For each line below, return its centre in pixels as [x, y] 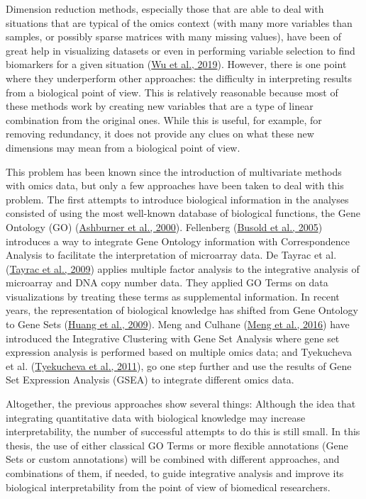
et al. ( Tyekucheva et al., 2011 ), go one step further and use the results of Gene [179, 365]
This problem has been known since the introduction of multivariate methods [174, 171]
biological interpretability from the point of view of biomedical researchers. [168, 487]
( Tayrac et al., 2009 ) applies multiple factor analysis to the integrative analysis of [183, 268]
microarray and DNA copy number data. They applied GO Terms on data [167, 282]
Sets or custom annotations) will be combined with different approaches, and [173, 459]
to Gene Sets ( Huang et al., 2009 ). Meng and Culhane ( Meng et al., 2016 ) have [178, 324]
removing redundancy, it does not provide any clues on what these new [160, 134]
